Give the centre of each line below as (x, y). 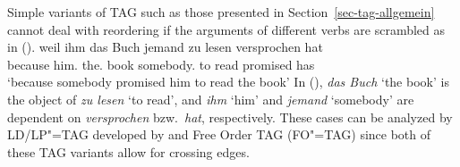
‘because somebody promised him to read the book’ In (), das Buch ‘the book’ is (228, 82)
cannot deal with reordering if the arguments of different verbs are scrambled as (226, 29)
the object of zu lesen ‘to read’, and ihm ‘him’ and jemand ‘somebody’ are (211, 99)
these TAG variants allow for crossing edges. (128, 151)
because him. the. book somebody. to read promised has (161, 64)
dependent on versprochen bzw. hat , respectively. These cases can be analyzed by (230, 117)
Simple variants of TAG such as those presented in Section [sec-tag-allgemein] (221, 12)
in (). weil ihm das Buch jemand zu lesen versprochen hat (165, 47)
